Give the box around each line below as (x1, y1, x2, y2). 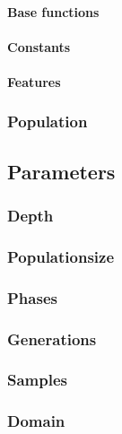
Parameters (7, 157, 116, 185)
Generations (7, 327, 97, 350)
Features (7, 72, 61, 91)
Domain (7, 410, 65, 432)
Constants (7, 37, 71, 56)
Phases (7, 286, 57, 308)
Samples (7, 369, 67, 391)
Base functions (7, 2, 100, 21)
